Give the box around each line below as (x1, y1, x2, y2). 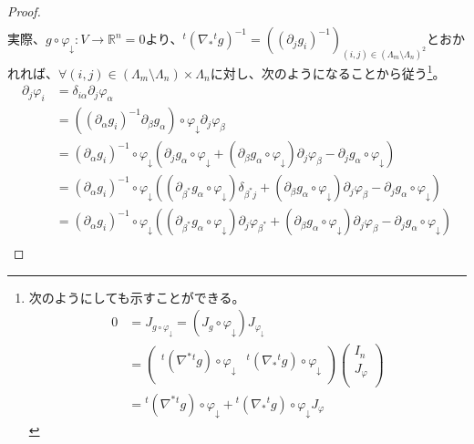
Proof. (7, 2, 41, 20)
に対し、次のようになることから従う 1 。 (210, 60, 446, 82)
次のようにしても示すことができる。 (28, 287, 245, 306)
